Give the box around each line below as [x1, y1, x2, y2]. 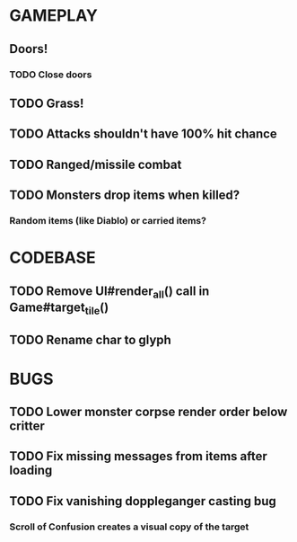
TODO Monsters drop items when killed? [9, 188, 240, 203]
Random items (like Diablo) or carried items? [9, 214, 206, 227]
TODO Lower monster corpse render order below [9, 404, 288, 419]
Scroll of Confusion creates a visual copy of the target [9, 520, 249, 533]
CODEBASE [9, 248, 96, 268]
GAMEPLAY [9, 5, 99, 26]
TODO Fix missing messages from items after [9, 449, 267, 464]
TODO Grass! [9, 95, 84, 111]
